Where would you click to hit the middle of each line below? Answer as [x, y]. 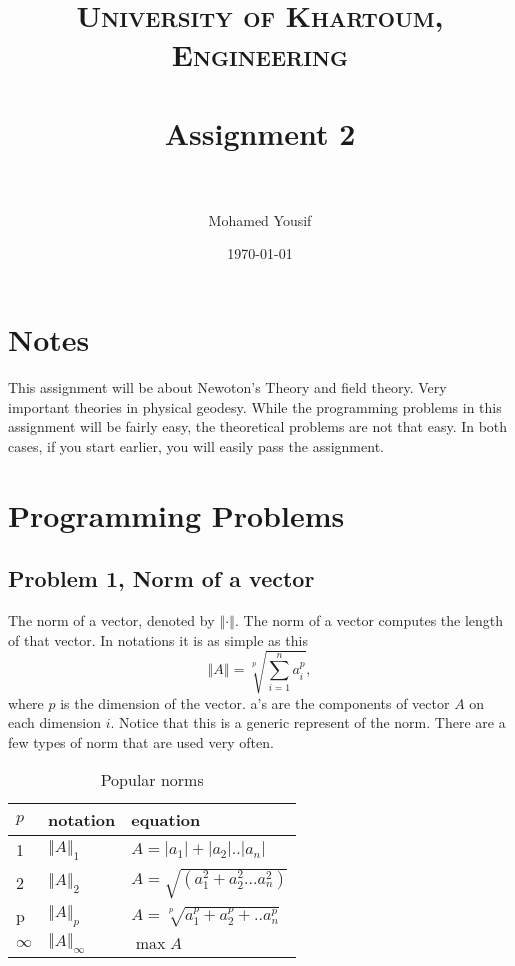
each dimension [55, 722]
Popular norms [152, 780]
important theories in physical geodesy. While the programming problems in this [255, 406]
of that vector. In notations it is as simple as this [158, 639]
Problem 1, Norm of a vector [161, 578]
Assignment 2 [260, 132]
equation [166, 820]
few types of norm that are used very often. [141, 741]
